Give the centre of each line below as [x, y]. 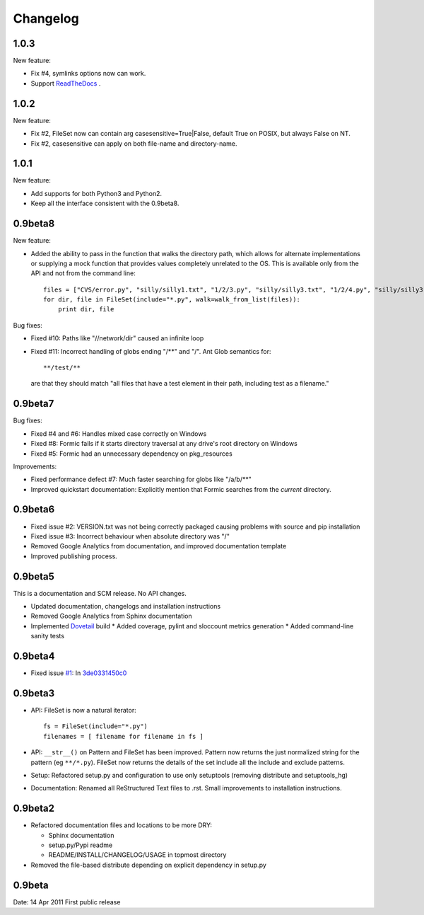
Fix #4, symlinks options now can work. [88, 74]
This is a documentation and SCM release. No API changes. [100, 593]
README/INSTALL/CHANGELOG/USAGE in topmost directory [137, 855]
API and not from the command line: [83, 273]
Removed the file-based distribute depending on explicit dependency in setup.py [148, 865]
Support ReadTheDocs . [66, 83]
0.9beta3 [34, 693]
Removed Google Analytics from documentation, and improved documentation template [159, 546]
